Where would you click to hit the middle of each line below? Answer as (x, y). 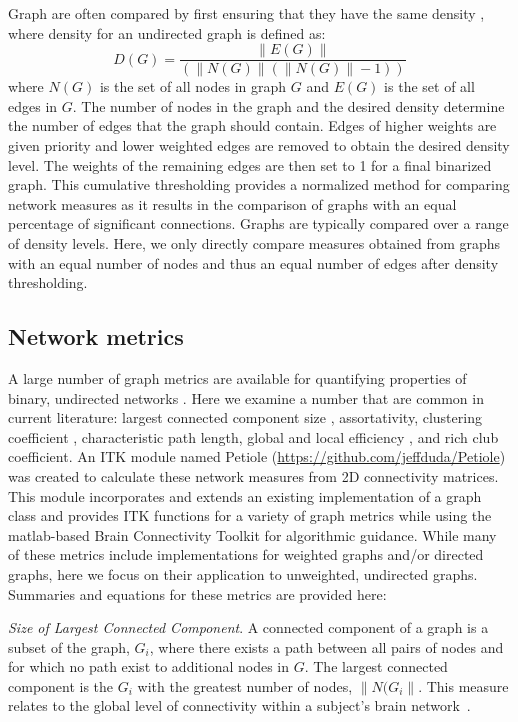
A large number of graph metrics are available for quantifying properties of (237, 377)
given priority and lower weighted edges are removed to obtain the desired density (259, 145)
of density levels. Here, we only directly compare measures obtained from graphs (254, 243)
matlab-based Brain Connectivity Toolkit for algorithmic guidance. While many (252, 534)
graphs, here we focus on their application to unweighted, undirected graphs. (243, 573)
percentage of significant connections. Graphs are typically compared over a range (258, 223)
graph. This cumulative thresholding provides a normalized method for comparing (259, 184)
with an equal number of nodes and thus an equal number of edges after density (253, 262)
